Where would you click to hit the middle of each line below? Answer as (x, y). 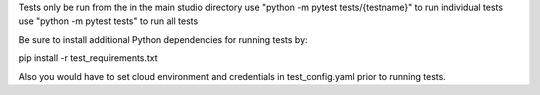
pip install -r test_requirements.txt (88, 58)
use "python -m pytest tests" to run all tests (108, 21)
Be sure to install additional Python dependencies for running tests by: (163, 39)
